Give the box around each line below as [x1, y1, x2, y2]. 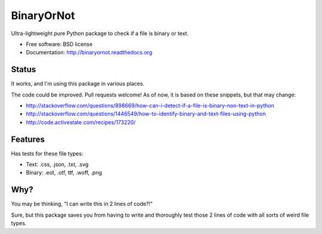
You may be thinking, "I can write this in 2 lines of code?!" [11, 200, 153, 208]
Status [11, 64, 36, 74]
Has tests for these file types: [11, 149, 83, 157]
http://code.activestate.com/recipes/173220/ [26, 118, 136, 126]
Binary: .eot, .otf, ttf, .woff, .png [26, 169, 103, 176]
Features [11, 134, 45, 144]
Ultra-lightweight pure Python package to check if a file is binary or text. [11, 30, 189, 37]
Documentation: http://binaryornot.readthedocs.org [26, 49, 153, 56]
